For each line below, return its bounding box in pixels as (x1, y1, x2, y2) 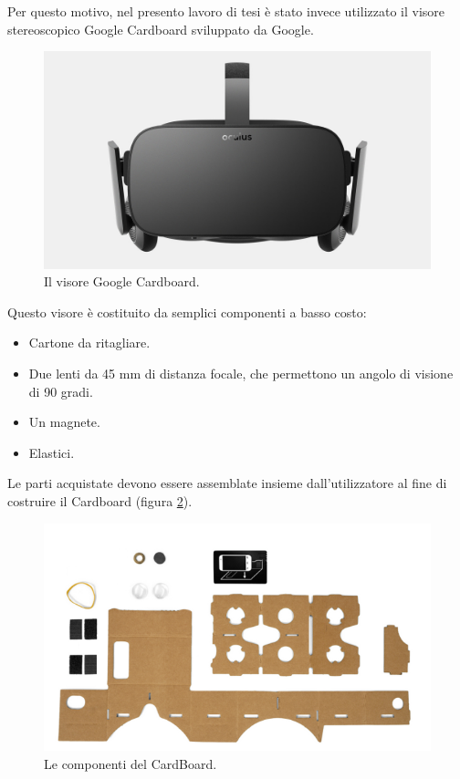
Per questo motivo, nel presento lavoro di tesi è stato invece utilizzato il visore (7, 2, 445, 20)
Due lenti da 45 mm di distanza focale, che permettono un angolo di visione (28, 364, 454, 383)
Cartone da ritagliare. (28, 333, 151, 352)
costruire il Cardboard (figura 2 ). (7, 492, 193, 511)
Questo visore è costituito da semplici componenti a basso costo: (7, 302, 367, 321)
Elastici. (28, 442, 75, 462)
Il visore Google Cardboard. (44, 272, 200, 291)
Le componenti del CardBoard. (44, 753, 217, 773)
